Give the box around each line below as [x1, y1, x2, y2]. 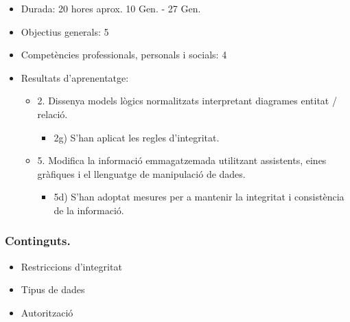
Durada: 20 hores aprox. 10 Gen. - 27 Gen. [21, 1, 201, 15]
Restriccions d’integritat [21, 259, 122, 273]
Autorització [21, 305, 73, 319]
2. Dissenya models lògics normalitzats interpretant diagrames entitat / [37, 93, 337, 108]
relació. [37, 106, 68, 121]
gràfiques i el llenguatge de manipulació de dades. [37, 166, 246, 181]
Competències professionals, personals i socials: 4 [21, 47, 227, 62]
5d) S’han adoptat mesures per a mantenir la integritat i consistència [54, 189, 345, 204]
